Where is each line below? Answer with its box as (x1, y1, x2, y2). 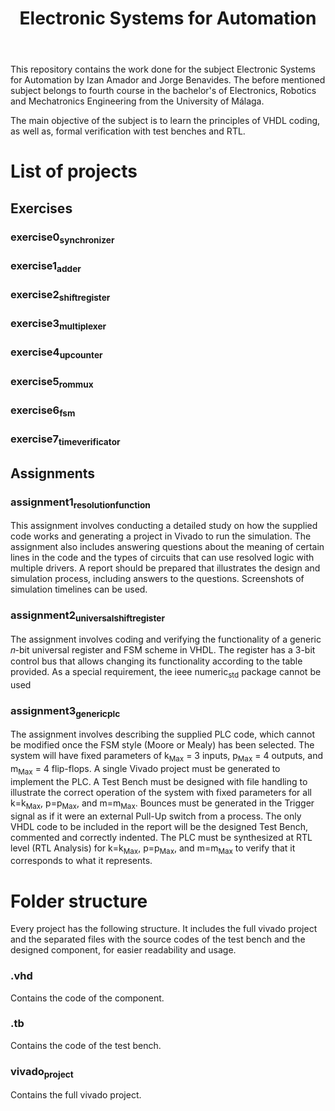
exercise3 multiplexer (10, 317, 107, 332)
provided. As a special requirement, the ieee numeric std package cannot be (10, 665, 322, 680)
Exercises (10, 200, 73, 217)
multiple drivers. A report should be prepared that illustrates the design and (10, 562, 321, 574)
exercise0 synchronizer (10, 230, 115, 246)
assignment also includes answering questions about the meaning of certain (10, 541, 325, 553)
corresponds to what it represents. (10, 855, 153, 867)
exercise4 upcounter (10, 345, 103, 361)
